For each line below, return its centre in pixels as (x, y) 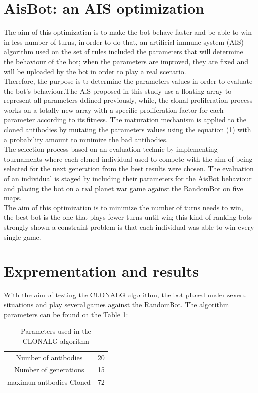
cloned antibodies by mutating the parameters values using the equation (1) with (128, 130)
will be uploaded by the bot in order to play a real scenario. (95, 71)
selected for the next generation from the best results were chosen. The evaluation (129, 168)
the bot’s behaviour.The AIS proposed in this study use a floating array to (118, 90)
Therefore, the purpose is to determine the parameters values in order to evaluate (128, 81)
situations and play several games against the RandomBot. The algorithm (117, 304)
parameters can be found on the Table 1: (66, 314)
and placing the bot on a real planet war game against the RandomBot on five (124, 188)
